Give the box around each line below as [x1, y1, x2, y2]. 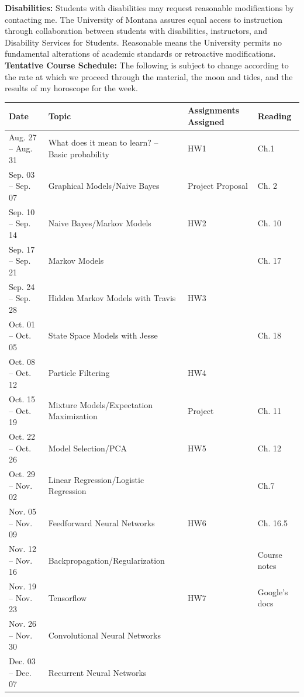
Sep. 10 [9, 205, 35, 218]
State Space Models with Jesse [48, 329, 158, 341]
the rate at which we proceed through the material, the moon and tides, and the [5, 70, 293, 82]
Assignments [187, 104, 240, 116]
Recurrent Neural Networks [48, 666, 147, 678]
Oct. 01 [9, 318, 36, 330]
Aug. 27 [9, 130, 37, 143]
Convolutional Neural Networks [48, 629, 161, 641]
